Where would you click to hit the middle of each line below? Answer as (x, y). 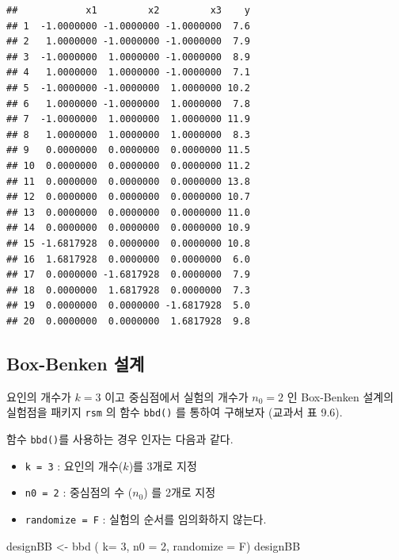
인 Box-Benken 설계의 (340, 396)
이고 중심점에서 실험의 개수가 (177, 396)
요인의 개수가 (39, 396)
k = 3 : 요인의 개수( (74, 465)
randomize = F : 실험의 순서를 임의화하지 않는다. (146, 518)
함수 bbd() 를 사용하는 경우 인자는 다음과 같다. (120, 438)
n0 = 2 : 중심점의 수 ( (79, 492)
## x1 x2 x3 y (128, 10)
